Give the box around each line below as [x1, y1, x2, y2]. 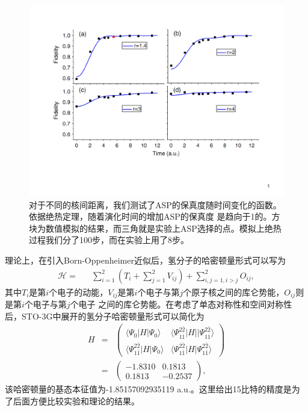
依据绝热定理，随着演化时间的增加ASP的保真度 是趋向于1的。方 [29, 210, 280, 223]
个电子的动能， [49, 285, 108, 298]
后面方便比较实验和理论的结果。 [13, 394, 140, 407]
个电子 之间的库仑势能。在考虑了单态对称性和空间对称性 [70, 298, 292, 311]
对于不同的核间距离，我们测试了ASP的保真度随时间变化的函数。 [29, 198, 282, 211]
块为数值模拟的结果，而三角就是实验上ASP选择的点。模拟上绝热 [29, 221, 282, 234]
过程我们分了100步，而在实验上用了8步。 [29, 233, 189, 246]
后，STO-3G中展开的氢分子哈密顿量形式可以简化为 [5, 309, 205, 322]
